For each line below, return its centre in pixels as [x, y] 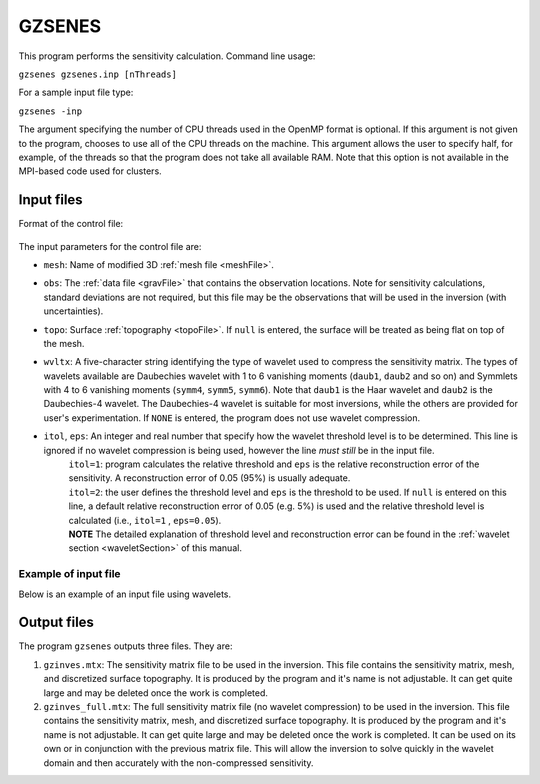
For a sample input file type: [76, 92]
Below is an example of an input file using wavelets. [125, 594]
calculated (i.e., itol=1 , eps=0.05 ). [145, 520]
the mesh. [64, 343]
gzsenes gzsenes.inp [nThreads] [97, 74]
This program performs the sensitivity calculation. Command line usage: [167, 56]
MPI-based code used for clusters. [90, 171]
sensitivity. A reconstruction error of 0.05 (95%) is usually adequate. [209, 478]
